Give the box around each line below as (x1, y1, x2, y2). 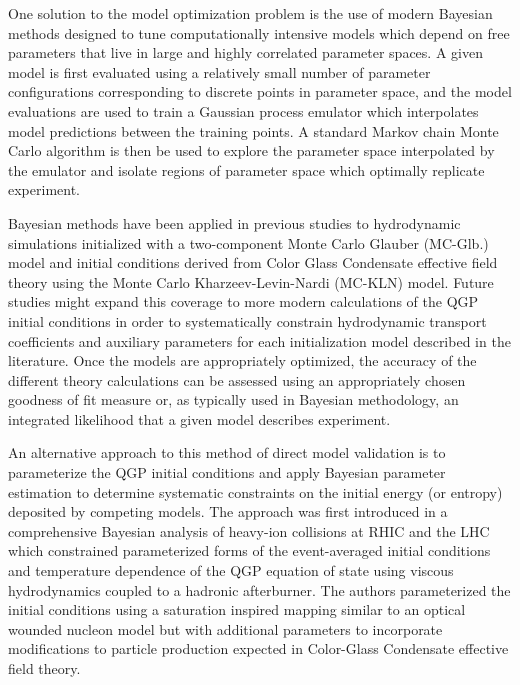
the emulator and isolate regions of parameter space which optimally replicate (8, 159, 485, 180)
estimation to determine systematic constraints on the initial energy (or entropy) (8, 481, 503, 502)
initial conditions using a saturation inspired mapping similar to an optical (8, 599, 466, 620)
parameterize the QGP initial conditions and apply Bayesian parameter (8, 462, 446, 483)
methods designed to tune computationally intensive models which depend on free (8, 22, 510, 43)
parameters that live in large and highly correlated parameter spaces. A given (8, 42, 483, 63)
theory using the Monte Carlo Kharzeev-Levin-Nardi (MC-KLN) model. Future (8, 271, 494, 292)
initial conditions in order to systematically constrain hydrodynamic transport (8, 310, 487, 331)
